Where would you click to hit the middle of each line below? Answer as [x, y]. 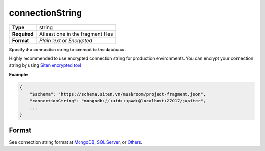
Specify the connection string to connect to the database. [67, 50]
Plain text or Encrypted [66, 40]
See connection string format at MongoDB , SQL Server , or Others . [76, 142]
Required [23, 34]
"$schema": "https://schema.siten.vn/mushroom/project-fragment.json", [118, 94]
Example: [19, 74]
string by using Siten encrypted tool [45, 65]
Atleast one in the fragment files [76, 34]
